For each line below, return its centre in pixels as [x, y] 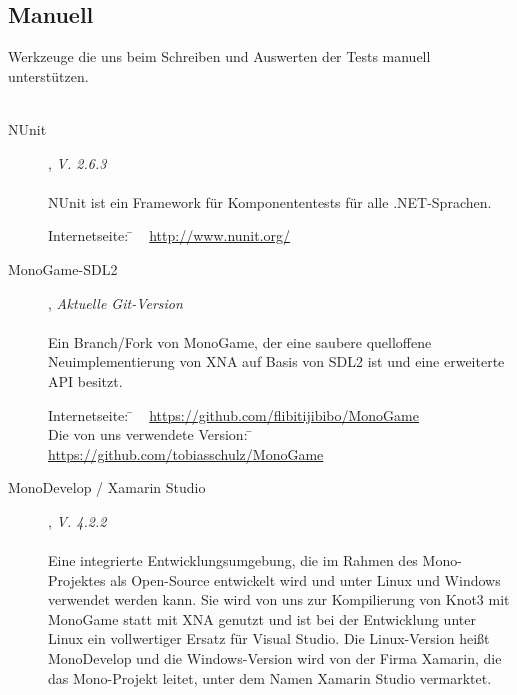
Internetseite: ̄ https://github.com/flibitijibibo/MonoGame [233, 414]
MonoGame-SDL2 [63, 268]
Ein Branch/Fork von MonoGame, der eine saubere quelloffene [240, 341]
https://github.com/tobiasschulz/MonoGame [186, 453]
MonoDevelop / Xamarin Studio [107, 487]
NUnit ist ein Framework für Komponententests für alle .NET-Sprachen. [270, 201]
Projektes [77, 579]
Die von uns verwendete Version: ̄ [150, 434]
